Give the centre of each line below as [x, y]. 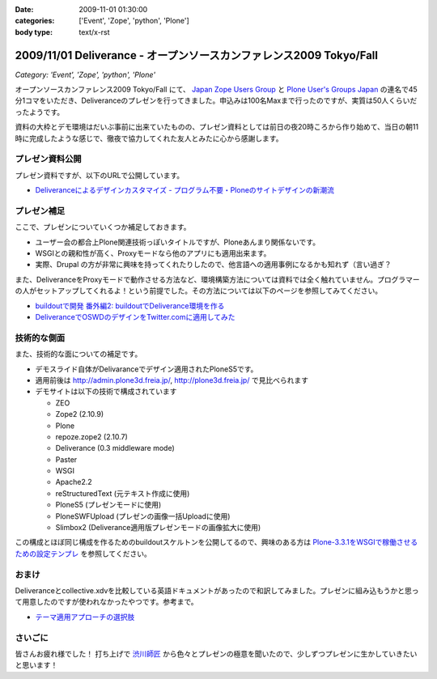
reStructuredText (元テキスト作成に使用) [123, 493]
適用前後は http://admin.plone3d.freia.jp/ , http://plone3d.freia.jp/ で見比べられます [172, 380]
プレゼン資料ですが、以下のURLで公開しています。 [100, 175]
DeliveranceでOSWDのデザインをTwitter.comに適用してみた [135, 317]
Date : [24, 9]
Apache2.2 [74, 482]
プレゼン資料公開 [48, 159]
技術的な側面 [40, 337]
